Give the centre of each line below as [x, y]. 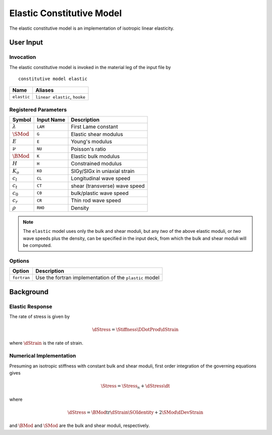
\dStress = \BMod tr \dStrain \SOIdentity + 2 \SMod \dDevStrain [135, 413]
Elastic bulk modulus [95, 156]
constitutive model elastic [53, 79]
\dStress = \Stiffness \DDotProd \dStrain [135, 330]
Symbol [22, 120]
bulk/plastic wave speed [99, 193]
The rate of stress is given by [40, 317]
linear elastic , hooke [60, 97]
